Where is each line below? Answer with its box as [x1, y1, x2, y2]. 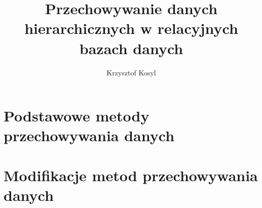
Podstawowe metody [4, 105, 149, 126]
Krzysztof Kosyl [106, 67, 156, 77]
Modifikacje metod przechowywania [4, 164, 258, 185]
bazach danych [79, 37, 183, 58]
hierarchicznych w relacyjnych [24, 18, 238, 38]
